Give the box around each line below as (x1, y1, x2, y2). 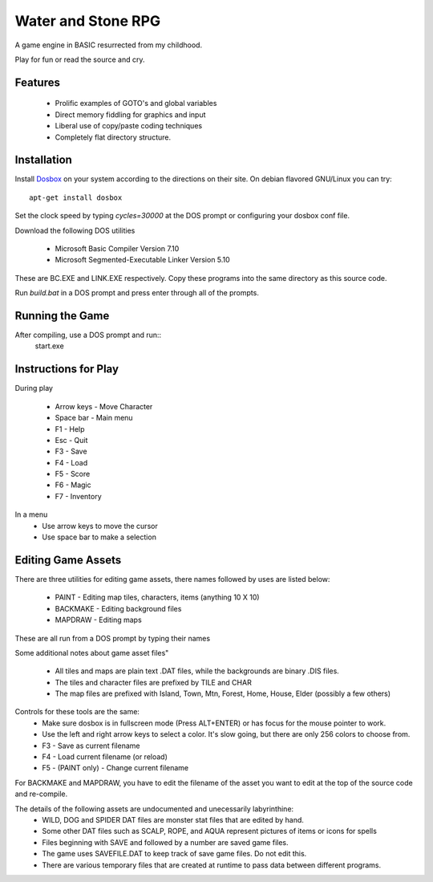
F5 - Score (55, 469, 91, 479)
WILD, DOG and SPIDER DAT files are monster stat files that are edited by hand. (42, 815, 305, 824)
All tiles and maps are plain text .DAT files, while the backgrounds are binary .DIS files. (55, 666, 340, 676)
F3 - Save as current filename (42, 741, 140, 750)
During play (14, 384, 54, 393)
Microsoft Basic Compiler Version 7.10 (55, 243, 180, 253)
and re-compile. (14, 789, 68, 799)
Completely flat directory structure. (55, 132, 172, 142)
